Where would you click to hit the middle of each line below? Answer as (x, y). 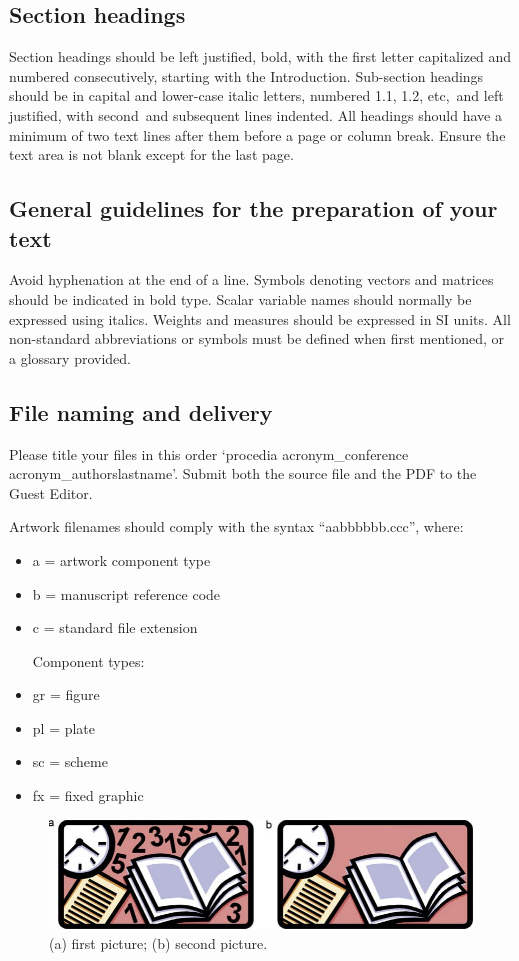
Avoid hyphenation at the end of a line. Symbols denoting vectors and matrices (251, 279)
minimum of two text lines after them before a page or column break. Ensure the (257, 134)
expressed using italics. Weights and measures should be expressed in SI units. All (260, 318)
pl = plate (64, 727)
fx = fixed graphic (88, 795)
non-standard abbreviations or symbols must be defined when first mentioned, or (256, 338)
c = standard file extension (115, 627)
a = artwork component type (121, 559)
